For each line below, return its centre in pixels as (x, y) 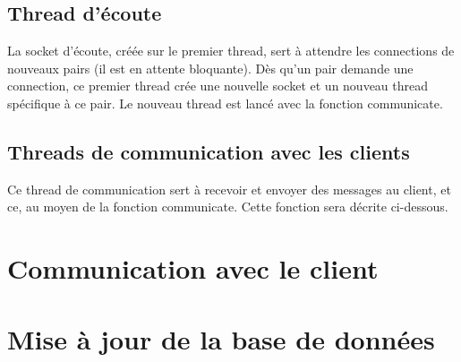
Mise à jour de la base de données (221, 338)
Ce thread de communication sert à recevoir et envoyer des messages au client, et (229, 189)
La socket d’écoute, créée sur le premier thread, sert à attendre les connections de (231, 51)
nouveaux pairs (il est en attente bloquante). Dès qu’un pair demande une (210, 68)
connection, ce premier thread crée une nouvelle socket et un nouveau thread (218, 86)
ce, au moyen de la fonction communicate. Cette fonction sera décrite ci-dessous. (228, 207)
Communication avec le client (193, 268)
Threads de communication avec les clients (209, 151)
